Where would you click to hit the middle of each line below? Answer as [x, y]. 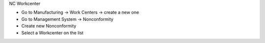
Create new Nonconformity [49, 26]
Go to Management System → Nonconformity [67, 19]
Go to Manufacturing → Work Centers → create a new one [80, 13]
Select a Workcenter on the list [52, 33]
